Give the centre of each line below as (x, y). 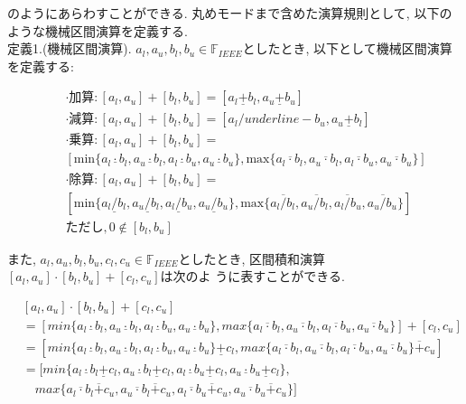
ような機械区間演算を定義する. (98, 30)
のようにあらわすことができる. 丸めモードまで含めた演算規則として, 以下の (230, 13)
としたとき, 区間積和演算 (252, 258)
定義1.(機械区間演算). (70, 48)
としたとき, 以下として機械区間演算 (347, 48)
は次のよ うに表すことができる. (252, 276)
